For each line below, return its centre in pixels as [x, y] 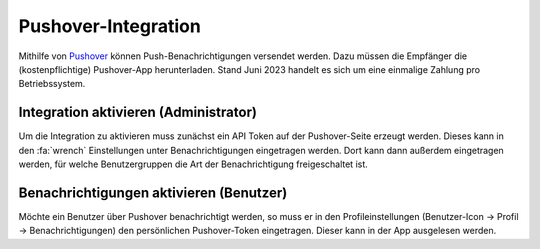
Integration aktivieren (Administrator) [137, 112]
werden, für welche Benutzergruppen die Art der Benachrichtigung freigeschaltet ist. [193, 164]
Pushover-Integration [110, 26]
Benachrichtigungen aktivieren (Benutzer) [153, 192]
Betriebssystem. [52, 84]
